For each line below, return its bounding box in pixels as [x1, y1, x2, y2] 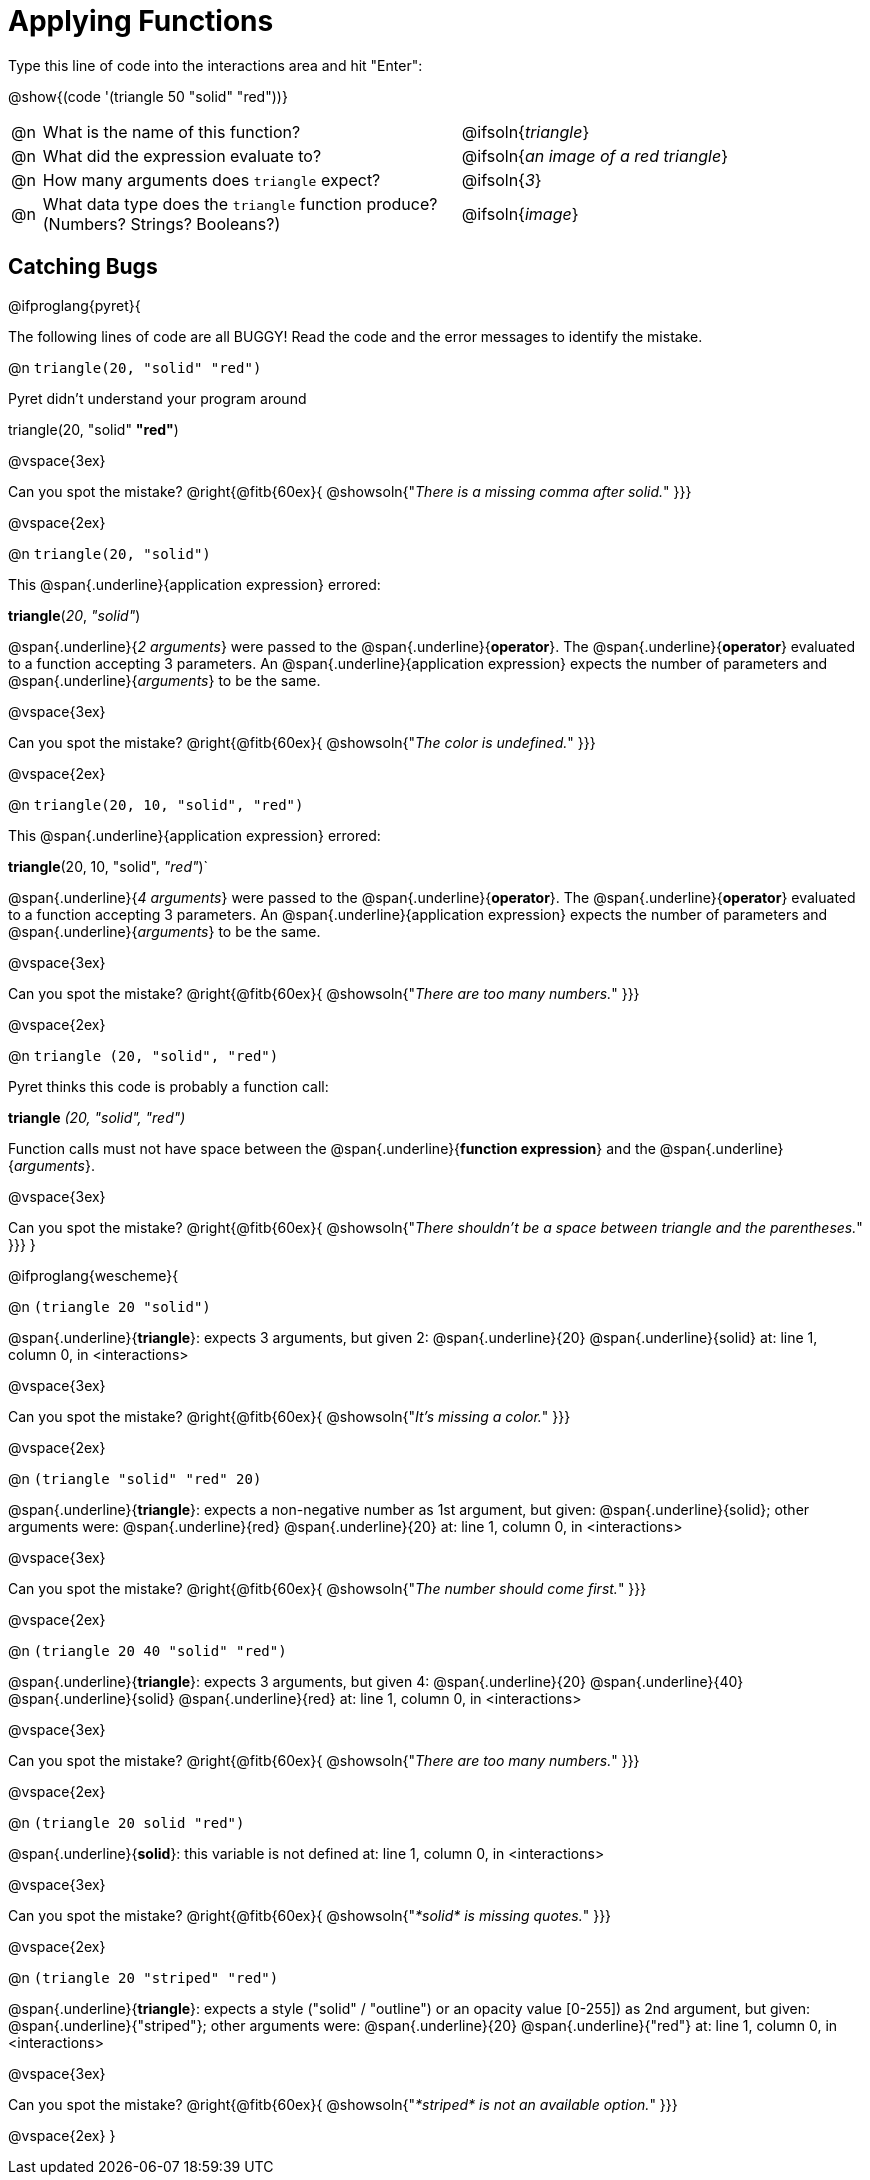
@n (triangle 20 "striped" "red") [8, 1968, 279, 1986]
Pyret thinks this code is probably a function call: [8, 1077, 329, 1095]
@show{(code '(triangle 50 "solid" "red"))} [8, 87, 288, 105]
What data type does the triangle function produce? [42, 193, 438, 214]
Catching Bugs [8, 254, 158, 280]
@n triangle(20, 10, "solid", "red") [8, 795, 304, 813]
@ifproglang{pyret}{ [8, 296, 141, 314]
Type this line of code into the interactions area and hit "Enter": [8, 56, 423, 74]
